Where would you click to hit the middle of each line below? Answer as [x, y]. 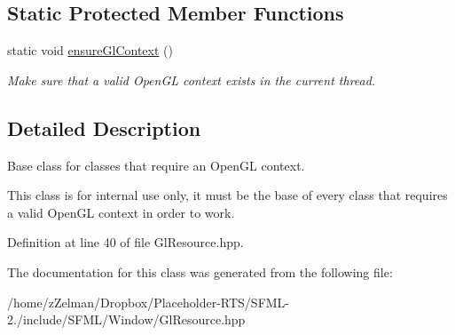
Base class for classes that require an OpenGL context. [156, 165]
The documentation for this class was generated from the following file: [200, 271]
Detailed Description [104, 128]
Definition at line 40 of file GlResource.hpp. [126, 242]
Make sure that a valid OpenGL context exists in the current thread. [192, 80]
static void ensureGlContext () [90, 50]
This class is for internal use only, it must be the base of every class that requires [227, 195]
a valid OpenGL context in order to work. [121, 212]
